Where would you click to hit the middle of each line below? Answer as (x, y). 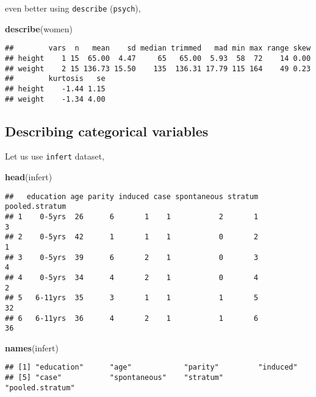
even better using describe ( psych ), (73, 8)
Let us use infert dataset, (55, 156)
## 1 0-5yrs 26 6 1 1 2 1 (132, 216)
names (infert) (32, 347)
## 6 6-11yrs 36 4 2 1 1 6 (132, 318)
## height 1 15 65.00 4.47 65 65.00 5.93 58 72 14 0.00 (158, 58)
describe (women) (39, 28)
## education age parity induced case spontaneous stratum (132, 196)
